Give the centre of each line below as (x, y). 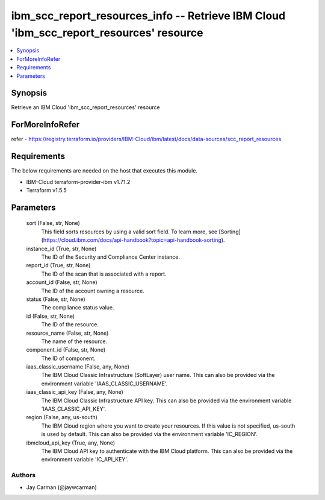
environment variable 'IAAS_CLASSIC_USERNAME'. (104, 384)
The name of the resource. (74, 341)
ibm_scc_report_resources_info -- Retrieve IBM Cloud (148, 16)
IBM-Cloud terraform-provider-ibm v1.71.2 (78, 182)
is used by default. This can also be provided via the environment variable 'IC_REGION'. (150, 434)
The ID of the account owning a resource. (93, 291)
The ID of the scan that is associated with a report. (104, 274)
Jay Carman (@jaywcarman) (62, 487)
